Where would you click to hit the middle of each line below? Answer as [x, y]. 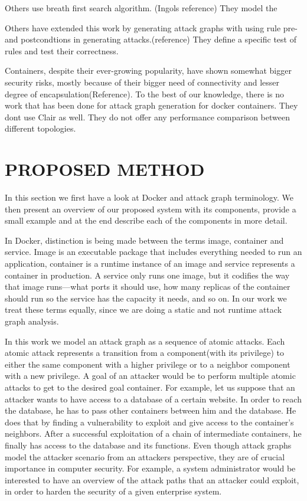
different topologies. [40, 128]
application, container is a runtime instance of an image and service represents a [150, 263]
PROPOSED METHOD [105, 169]
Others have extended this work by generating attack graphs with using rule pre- [151, 27]
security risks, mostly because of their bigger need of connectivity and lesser [142, 82]
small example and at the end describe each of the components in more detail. [146, 220]
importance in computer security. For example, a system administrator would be [150, 468]
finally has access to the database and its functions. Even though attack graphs [148, 445]
